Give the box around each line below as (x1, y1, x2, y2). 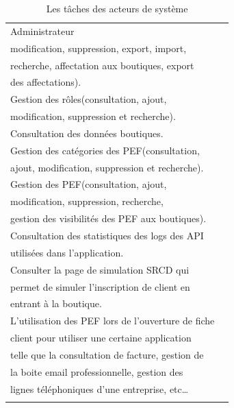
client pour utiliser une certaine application (10, 331, 192, 345)
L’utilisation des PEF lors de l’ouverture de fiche (10, 313, 215, 328)
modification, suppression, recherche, (10, 194, 164, 208)
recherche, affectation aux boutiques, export (10, 58, 194, 72)
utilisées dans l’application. (10, 245, 124, 259)
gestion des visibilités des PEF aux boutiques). (10, 211, 207, 226)
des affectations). (10, 75, 81, 89)
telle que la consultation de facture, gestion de (10, 347, 204, 361)
